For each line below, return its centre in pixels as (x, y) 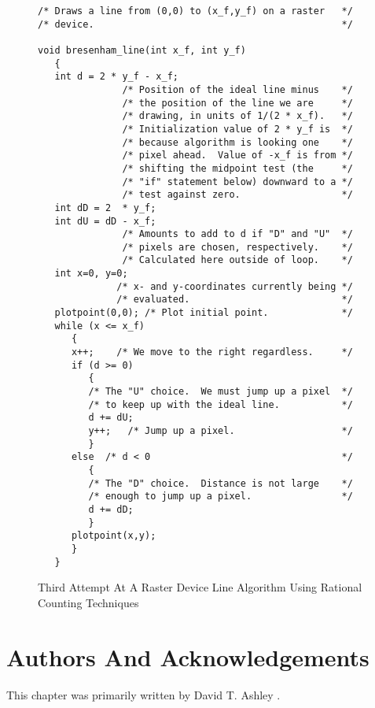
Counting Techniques (88, 602)
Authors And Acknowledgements (188, 656)
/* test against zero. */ (237, 195)
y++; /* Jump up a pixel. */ (221, 431)
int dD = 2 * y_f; (105, 208)
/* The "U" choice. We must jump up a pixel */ (221, 392)
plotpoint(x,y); (114, 536)
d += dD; (111, 509)
